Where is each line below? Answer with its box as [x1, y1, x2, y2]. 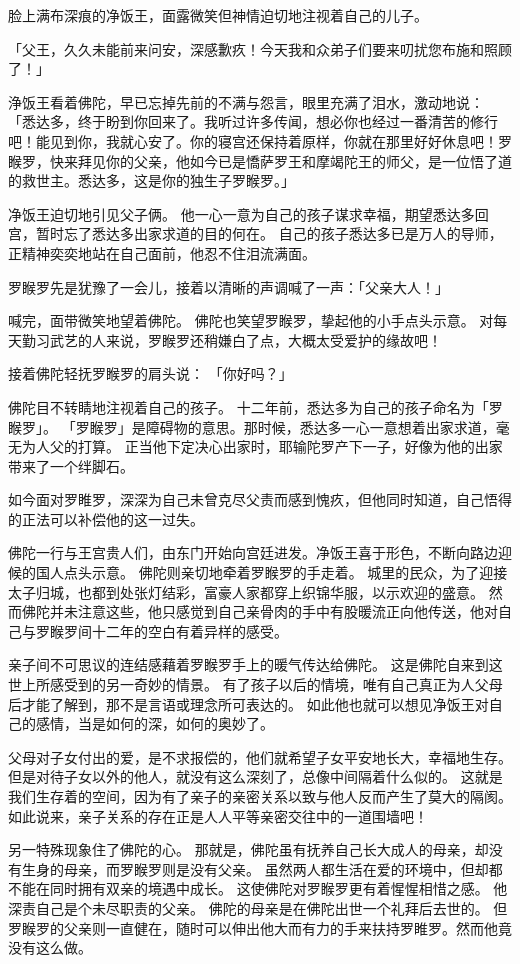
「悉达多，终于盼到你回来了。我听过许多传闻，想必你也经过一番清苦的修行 [8, 111, 498, 132]
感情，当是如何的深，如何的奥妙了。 [35, 713, 274, 734]
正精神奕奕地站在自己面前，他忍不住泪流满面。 [8, 242, 316, 263]
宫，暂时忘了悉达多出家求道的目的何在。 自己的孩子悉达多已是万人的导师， [8, 223, 503, 244]
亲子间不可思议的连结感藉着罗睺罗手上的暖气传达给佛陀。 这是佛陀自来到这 [8, 654, 503, 675]
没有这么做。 [8, 937, 92, 958]
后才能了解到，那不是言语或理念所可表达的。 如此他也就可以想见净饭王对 [8, 693, 489, 714]
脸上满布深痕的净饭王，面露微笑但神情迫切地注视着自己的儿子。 [8, 5, 428, 25]
